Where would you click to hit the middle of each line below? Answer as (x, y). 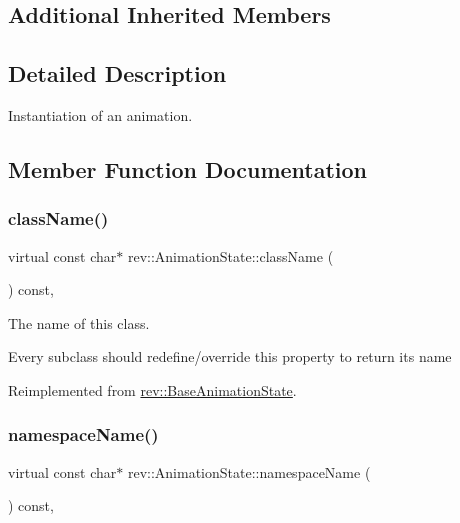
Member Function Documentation (188, 168)
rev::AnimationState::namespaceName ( (249, 471)
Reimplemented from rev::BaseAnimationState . (152, 389)
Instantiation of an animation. (100, 114)
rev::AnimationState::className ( (230, 255)
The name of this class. (79, 322)
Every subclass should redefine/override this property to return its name (230, 356)
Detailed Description (117, 73)
